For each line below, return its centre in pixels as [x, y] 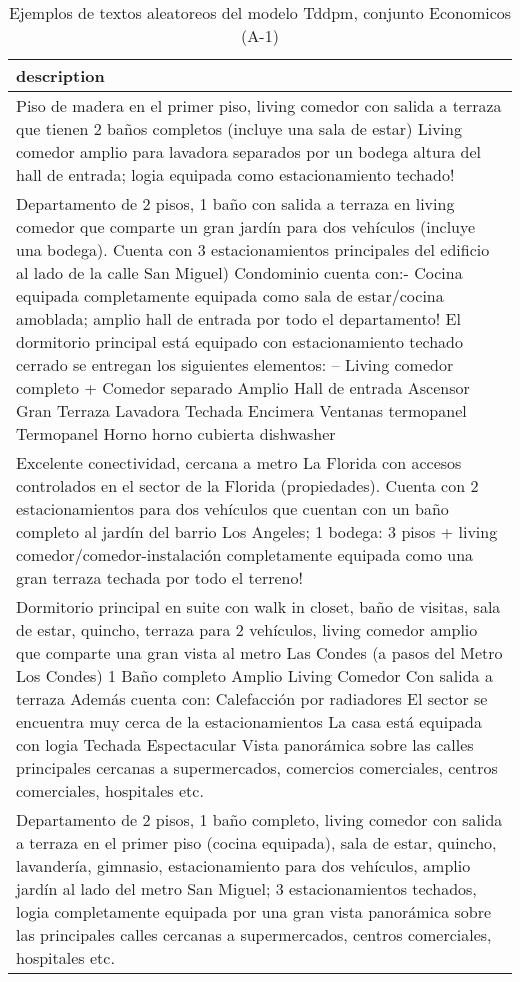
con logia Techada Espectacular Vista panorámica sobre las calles [245, 744]
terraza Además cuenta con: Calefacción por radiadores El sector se [252, 698]
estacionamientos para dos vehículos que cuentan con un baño [232, 508]
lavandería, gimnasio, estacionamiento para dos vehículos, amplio [243, 865]
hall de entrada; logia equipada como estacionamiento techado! [235, 174]
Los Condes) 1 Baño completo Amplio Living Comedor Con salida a [254, 675]
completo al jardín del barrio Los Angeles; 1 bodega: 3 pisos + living [257, 531]
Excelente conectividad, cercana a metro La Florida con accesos [239, 462]
